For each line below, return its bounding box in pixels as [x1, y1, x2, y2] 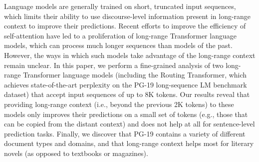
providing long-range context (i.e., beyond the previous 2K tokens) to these [4, 98, 234, 109]
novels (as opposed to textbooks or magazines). [4, 147, 148, 158]
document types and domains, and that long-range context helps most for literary [4, 138, 254, 148]
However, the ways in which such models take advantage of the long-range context [4, 49, 256, 60]
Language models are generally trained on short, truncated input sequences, [4, 1, 236, 11]
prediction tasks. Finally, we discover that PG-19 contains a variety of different [4, 128, 246, 138]
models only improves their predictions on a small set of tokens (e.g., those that [4, 108, 248, 119]
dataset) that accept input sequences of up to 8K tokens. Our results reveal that [4, 89, 250, 99]
